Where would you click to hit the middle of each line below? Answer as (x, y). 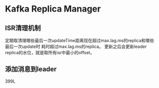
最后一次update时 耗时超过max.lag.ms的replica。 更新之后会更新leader (76, 46)
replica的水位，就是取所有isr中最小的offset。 (50, 52)
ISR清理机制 (23, 28)
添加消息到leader (31, 69)
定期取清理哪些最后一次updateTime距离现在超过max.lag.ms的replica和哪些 (79, 40)
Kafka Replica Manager (53, 9)
